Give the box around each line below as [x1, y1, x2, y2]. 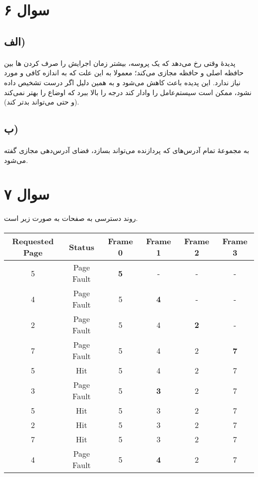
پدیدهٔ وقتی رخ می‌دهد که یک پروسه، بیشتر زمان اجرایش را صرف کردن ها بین [4, 57, 236, 68]
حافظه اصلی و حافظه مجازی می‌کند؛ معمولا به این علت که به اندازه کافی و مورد [4, 67, 244, 78]
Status [68, 241, 94, 253]
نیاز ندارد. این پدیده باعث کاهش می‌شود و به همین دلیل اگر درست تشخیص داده [4, 77, 241, 87]
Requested [12, 235, 54, 247]
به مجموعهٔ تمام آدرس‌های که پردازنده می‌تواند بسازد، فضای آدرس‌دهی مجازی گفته [4, 145, 250, 156]
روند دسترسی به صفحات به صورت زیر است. [4, 213, 138, 223]
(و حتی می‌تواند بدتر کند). [4, 97, 79, 107]
